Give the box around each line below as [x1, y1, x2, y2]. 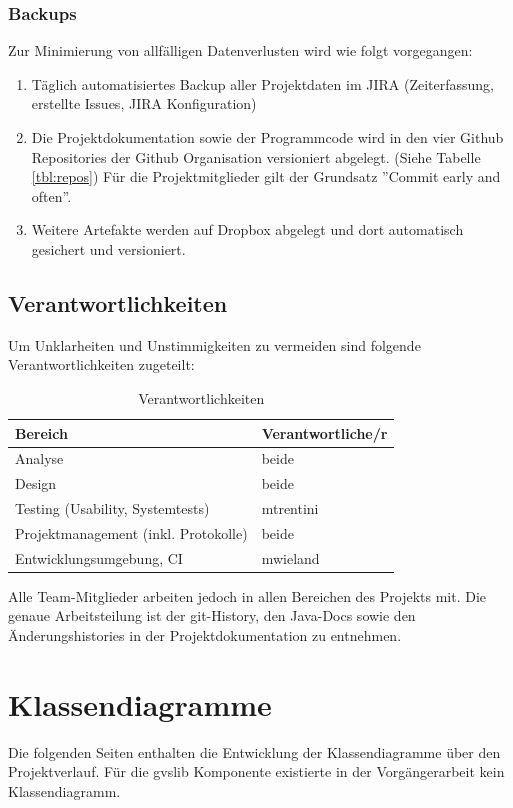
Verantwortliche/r [261, 422, 388, 443]
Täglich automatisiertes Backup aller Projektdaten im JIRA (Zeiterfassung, [31, 73, 494, 94]
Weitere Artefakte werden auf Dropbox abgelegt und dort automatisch [31, 219, 464, 240]
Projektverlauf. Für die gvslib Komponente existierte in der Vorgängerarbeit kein [8, 761, 505, 782]
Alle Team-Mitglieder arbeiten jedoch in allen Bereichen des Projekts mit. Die [8, 585, 487, 606]
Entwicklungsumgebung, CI [15, 547, 183, 568]
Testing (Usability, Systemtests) [15, 498, 210, 519]
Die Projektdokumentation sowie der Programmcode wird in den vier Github [31, 127, 504, 147]
